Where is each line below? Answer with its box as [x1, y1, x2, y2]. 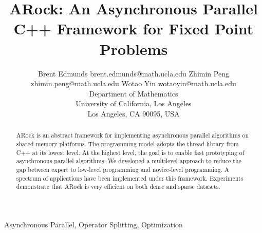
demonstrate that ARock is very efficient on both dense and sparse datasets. [16, 182, 220, 191]
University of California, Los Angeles [76, 98, 192, 109]
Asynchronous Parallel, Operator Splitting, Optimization [4, 219, 183, 229]
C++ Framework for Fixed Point [13, 18, 254, 39]
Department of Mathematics [89, 88, 178, 99]
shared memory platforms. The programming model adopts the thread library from [16, 139, 239, 148]
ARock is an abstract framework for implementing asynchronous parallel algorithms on [16, 131, 249, 140]
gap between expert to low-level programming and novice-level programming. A [16, 165, 229, 173]
